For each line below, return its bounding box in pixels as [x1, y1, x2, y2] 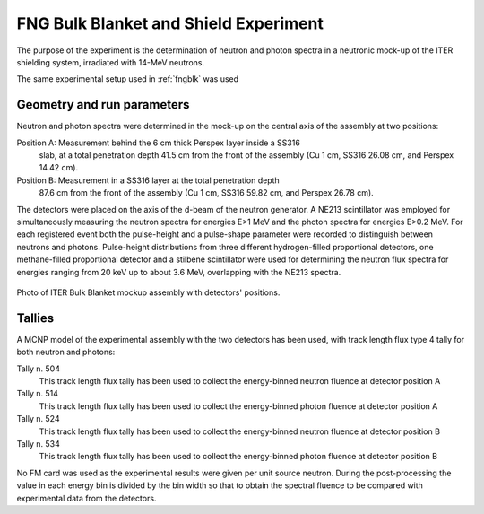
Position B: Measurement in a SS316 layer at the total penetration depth [16, 175, 280, 186]
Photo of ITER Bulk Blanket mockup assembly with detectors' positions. [16, 287, 281, 298]
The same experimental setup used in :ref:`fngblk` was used [16, 74, 239, 84]
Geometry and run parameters [16, 97, 190, 112]
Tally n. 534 [16, 438, 60, 449]
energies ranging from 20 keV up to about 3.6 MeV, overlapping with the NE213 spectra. [16, 266, 341, 277]
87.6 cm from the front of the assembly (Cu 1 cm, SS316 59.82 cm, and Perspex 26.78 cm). [39, 187, 374, 198]
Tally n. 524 [16, 414, 60, 424]
